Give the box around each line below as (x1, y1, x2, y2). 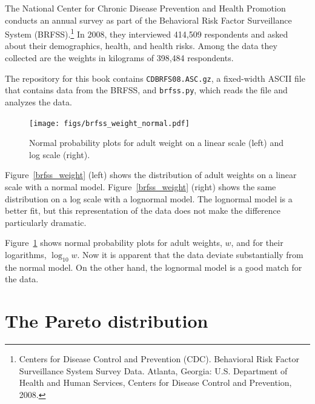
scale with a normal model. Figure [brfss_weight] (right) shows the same (5, 180, 276, 193)
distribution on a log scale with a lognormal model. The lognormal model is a (5, 192, 293, 205)
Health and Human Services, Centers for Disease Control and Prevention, (19, 376, 292, 389)
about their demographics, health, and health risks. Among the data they (5, 39, 277, 52)
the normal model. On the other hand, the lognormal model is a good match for (5, 260, 302, 273)
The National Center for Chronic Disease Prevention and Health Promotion (5, 2, 286, 14)
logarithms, (5, 248, 47, 260)
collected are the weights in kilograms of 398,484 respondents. (5, 51, 234, 64)
